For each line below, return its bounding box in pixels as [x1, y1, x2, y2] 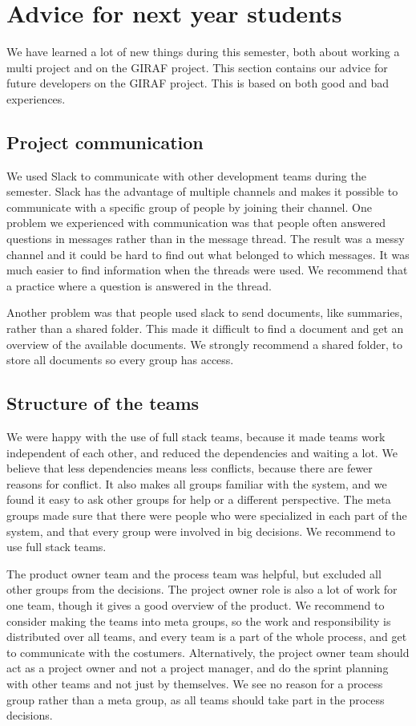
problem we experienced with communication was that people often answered [6, 214, 386, 231]
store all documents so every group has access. [6, 351, 234, 368]
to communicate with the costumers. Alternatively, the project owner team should [6, 643, 410, 660]
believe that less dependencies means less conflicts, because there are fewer [6, 460, 373, 477]
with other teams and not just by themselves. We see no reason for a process [6, 675, 383, 692]
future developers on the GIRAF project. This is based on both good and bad [6, 75, 389, 91]
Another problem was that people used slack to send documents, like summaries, [6, 304, 403, 321]
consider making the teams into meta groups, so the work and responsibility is [6, 612, 391, 629]
